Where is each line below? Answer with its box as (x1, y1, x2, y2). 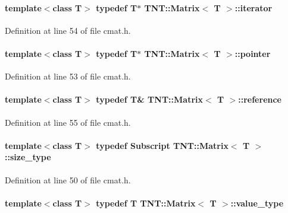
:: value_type (230, 196, 284, 209)
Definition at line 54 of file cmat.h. (5, 24, 131, 36)
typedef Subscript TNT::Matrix (96, 139, 228, 151)
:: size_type (5, 151, 51, 163)
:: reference (238, 93, 281, 106)
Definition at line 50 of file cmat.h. (5, 173, 131, 186)
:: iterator (234, 1, 273, 14)
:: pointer (234, 47, 271, 59)
